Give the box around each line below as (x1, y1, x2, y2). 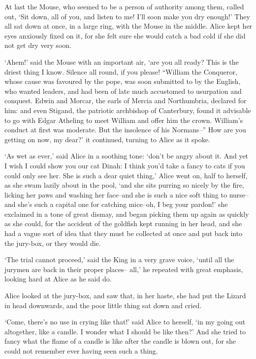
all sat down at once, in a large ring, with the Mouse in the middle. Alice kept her (4, 21, 253, 31)
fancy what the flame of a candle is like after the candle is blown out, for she (4, 336, 236, 346)
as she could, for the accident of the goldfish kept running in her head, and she (4, 218, 242, 229)
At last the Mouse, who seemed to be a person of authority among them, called (4, 1, 244, 11)
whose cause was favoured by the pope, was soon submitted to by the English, (4, 76, 241, 86)
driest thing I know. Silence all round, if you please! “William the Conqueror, (4, 66, 237, 77)
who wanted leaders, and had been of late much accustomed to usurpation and (4, 85, 242, 96)
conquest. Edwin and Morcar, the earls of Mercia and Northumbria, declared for (4, 95, 247, 106)
